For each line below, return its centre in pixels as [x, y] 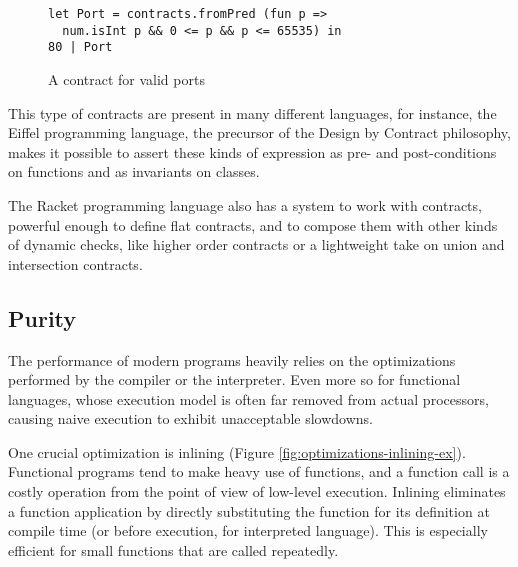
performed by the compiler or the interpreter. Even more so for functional [234, 379]
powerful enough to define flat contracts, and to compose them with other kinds [253, 224]
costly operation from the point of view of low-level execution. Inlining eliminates [257, 491]
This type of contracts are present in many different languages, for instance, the [252, 112]
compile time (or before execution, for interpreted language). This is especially [248, 530]
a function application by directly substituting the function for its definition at [249, 510]
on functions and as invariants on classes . [134, 171]
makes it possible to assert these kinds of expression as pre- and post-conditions [252, 151]
